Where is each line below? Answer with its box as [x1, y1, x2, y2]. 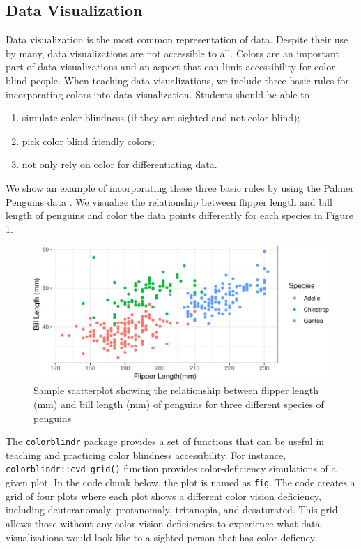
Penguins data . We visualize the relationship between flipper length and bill [6, 194, 332, 209]
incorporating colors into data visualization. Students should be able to [6, 87, 309, 101]
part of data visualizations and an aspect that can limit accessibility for [6, 59, 312, 74]
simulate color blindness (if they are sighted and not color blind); [22, 110, 300, 125]
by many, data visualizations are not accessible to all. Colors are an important [6, 45, 339, 60]
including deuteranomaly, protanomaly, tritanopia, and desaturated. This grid [6, 502, 338, 517]
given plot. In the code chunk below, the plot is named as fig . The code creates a [6, 475, 355, 490]
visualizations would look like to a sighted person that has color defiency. [6, 529, 317, 544]
